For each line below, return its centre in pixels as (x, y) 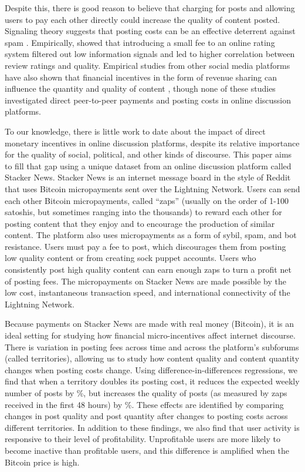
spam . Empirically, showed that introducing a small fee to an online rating (140, 42)
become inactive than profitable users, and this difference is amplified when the (147, 450)
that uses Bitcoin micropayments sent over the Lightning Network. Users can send (152, 188)
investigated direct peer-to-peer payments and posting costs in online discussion (148, 100)
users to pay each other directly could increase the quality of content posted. (143, 19)
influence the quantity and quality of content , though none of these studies (140, 88)
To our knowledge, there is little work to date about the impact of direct (135, 131)
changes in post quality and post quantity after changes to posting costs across (146, 416)
